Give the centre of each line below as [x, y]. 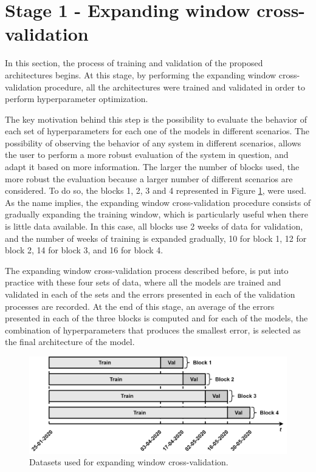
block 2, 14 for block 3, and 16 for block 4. [84, 250]
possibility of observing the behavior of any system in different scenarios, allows [153, 142]
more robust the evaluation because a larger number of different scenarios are [149, 178]
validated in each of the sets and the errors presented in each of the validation [150, 294]
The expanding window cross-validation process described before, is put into [147, 270]
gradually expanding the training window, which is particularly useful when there [156, 214]
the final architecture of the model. [70, 342]
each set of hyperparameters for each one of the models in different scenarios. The [157, 131]
